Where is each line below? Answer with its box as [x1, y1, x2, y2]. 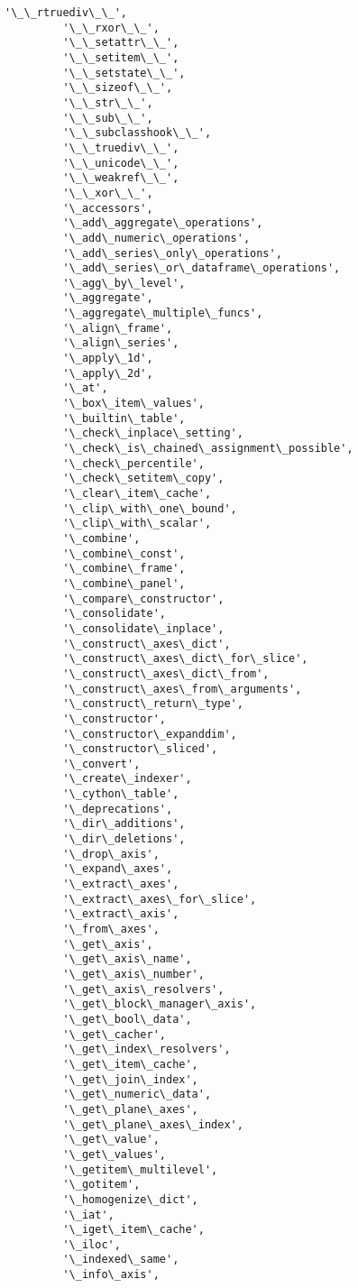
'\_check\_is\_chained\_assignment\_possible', [62, 442, 353, 455]
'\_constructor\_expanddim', [62, 727, 237, 741]
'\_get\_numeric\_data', [62, 1088, 212, 1101]
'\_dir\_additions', [62, 817, 186, 831]
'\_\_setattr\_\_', [62, 36, 179, 50]
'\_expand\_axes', [62, 862, 173, 876]
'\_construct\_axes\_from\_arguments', [62, 682, 302, 695]
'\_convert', [62, 757, 141, 770]
